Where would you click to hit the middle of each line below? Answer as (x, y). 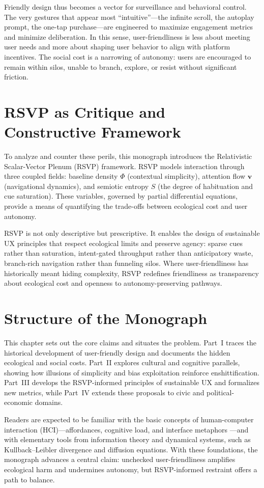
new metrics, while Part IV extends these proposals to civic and (104, 392)
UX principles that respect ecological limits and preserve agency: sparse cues (123, 243)
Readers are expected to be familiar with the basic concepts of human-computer (129, 419)
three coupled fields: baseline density (61, 176)
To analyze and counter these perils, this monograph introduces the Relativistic (128, 156)
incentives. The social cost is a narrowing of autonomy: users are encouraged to (128, 56)
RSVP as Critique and (85, 111)
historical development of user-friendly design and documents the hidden (117, 352)
